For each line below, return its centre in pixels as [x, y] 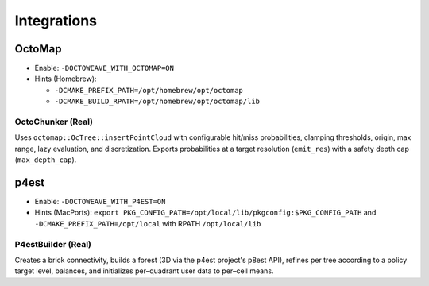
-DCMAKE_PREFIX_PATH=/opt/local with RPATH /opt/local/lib [148, 223]
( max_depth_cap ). [46, 160]
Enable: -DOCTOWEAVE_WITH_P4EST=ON [100, 202]
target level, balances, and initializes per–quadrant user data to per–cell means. [144, 271]
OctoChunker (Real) [54, 122]
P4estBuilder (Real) [53, 244]
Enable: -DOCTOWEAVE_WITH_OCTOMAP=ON [104, 68]
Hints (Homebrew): [66, 79]
